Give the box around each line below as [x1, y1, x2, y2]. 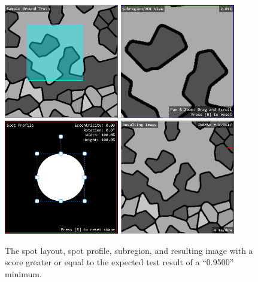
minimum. [5, 267, 42, 280]
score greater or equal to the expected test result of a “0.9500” [5, 256, 234, 268]
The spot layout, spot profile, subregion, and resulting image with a [5, 244, 253, 256]
